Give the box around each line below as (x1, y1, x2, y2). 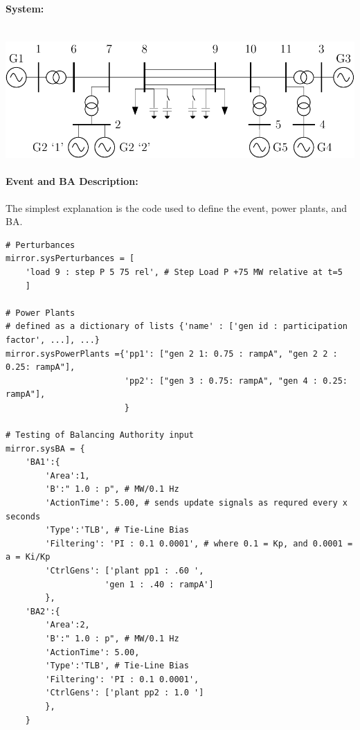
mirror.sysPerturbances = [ (6, 253, 135, 264)
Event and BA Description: (6, 174, 138, 188)
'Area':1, (45, 470, 90, 481)
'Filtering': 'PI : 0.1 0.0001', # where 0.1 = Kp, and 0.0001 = (45, 538, 353, 549)
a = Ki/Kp (6, 552, 51, 562)
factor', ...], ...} (6, 335, 100, 345)
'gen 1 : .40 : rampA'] (105, 579, 214, 589)
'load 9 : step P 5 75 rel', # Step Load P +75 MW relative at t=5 (25, 267, 343, 277)
